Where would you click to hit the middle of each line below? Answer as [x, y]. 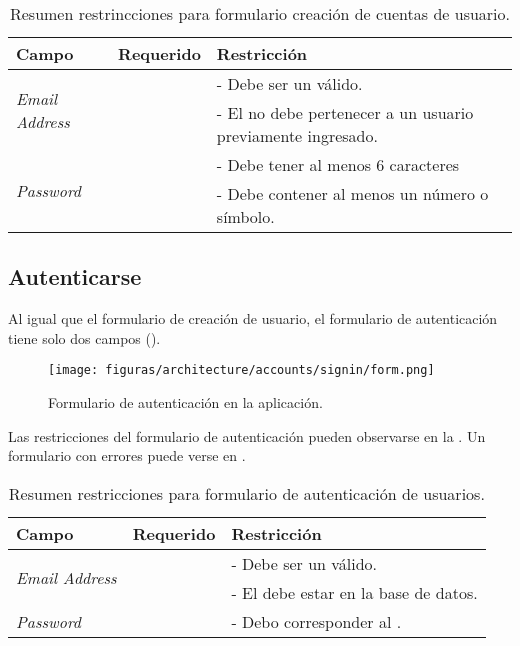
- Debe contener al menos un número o [352, 193]
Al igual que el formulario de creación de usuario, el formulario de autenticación [253, 318]
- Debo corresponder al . [316, 621]
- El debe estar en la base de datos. [354, 592]
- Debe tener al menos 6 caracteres [338, 164]
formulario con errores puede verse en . [127, 455]
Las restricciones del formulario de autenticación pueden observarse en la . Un [247, 435]
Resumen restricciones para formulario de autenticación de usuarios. [246, 493]
